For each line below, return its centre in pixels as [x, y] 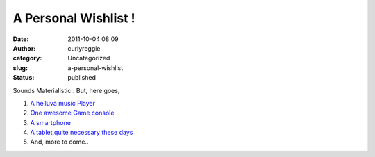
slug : [20, 68]
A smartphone [50, 122]
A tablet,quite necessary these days [82, 133]
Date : [21, 39]
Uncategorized [89, 58]
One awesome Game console [72, 113]
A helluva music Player [62, 103]
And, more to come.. [59, 142]
